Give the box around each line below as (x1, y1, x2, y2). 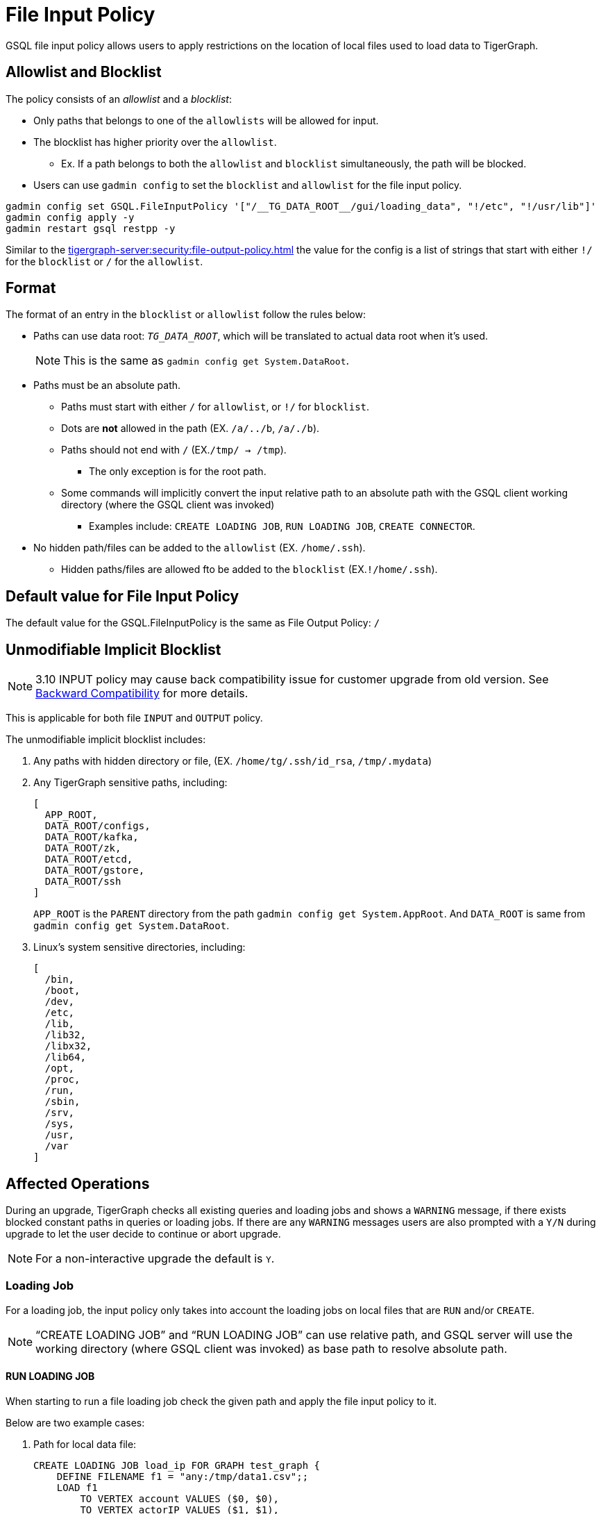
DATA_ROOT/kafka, (44, 831, 139, 843)
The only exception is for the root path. (89, 465, 266, 478)
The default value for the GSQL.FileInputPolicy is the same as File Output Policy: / (6, 617, 380, 629)
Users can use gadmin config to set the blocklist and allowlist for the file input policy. (33, 178, 462, 191)
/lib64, (44, 1051, 86, 1063)
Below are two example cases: (6, 1416, 145, 1429)
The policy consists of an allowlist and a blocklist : (6, 92, 232, 105)
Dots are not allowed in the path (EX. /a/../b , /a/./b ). (61, 422, 320, 435)
